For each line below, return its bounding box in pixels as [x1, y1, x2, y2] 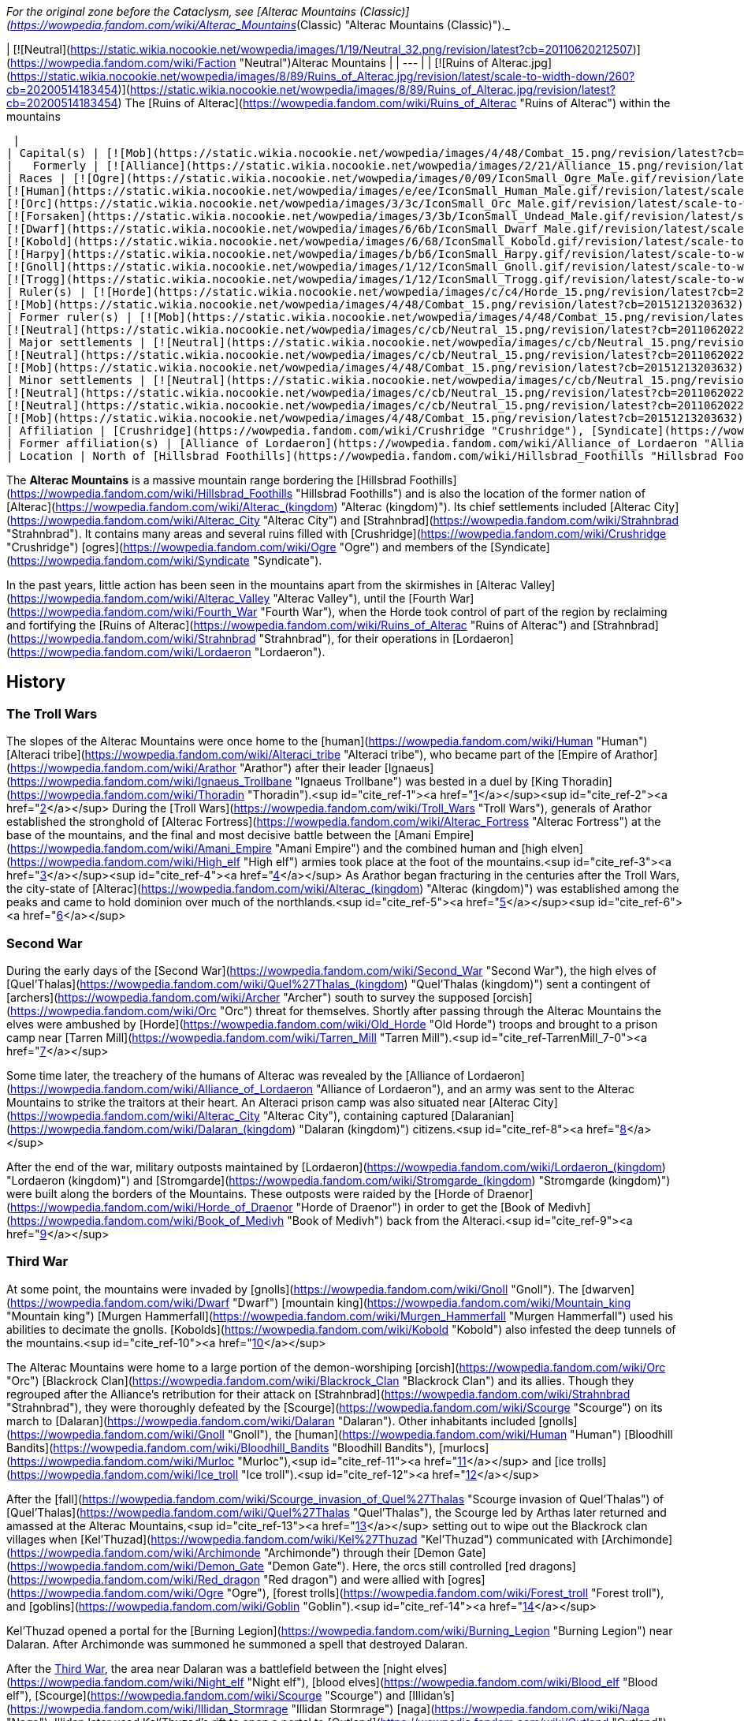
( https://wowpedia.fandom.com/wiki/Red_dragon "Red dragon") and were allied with [6, 1572, 445, 1586]
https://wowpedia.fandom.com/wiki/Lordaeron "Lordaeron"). [10, 645, 325, 659]
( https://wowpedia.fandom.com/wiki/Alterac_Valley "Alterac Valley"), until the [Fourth [6, 592, 447, 605]
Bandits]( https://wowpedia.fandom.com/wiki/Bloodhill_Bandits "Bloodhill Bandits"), [6, 1440, 437, 1454]
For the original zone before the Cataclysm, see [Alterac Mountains [6, 5, 356, 18]
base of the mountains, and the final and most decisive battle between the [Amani [6, 828, 431, 842]
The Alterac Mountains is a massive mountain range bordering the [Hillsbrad [6, 473, 407, 487]
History [6, 672, 66, 693]
